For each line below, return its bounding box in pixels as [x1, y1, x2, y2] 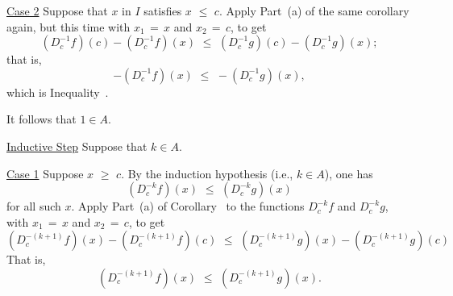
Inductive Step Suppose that [6, 137, 148, 154]
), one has [324, 165, 373, 181]
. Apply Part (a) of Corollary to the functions [71, 198, 305, 215]
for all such [6, 198, 61, 215]
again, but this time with [6, 18, 131, 35]
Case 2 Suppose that [6, 2, 108, 19]
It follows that [6, 110, 77, 127]
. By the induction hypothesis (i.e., [121, 165, 293, 181]
